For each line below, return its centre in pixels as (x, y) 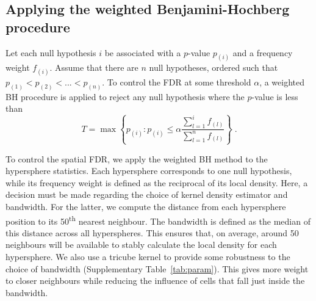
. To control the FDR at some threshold (177, 82)
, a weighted (282, 82)
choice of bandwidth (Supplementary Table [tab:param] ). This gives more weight (157, 268)
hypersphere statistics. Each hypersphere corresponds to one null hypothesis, (149, 171)
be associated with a (143, 52)
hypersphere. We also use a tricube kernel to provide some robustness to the (148, 257)
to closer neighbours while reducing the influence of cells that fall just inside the (155, 281)
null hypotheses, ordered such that (214, 67)
